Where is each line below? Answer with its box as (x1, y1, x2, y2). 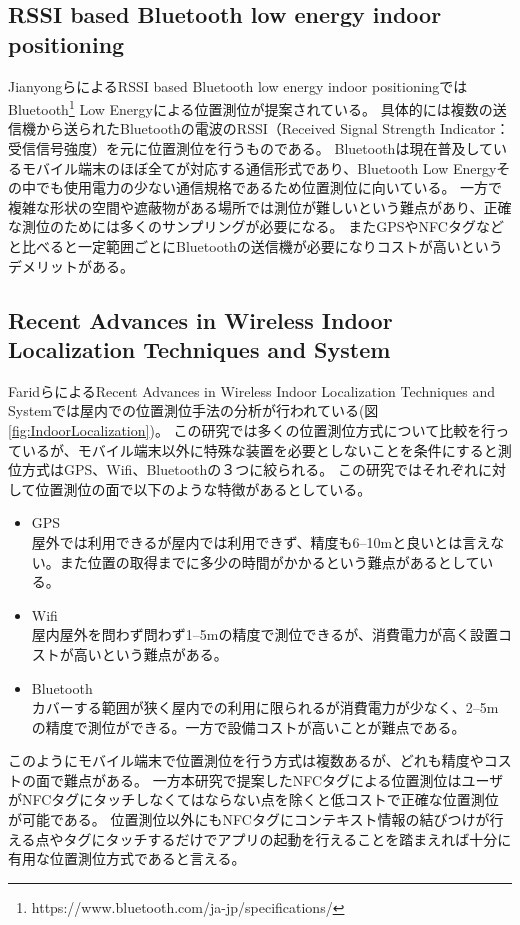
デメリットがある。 (8, 255, 134, 276)
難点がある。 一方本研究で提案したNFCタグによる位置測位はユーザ (63, 769, 504, 790)
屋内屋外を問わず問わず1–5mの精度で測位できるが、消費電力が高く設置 (31, 624, 498, 645)
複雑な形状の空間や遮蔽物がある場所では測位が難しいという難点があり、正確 (8, 196, 512, 217)
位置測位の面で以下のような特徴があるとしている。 (35, 478, 372, 499)
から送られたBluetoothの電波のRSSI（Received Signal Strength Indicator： (35, 118, 510, 139)
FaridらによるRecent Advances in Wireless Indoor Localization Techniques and (8, 380, 496, 401)
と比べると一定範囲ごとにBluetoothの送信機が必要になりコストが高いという (8, 236, 503, 256)
